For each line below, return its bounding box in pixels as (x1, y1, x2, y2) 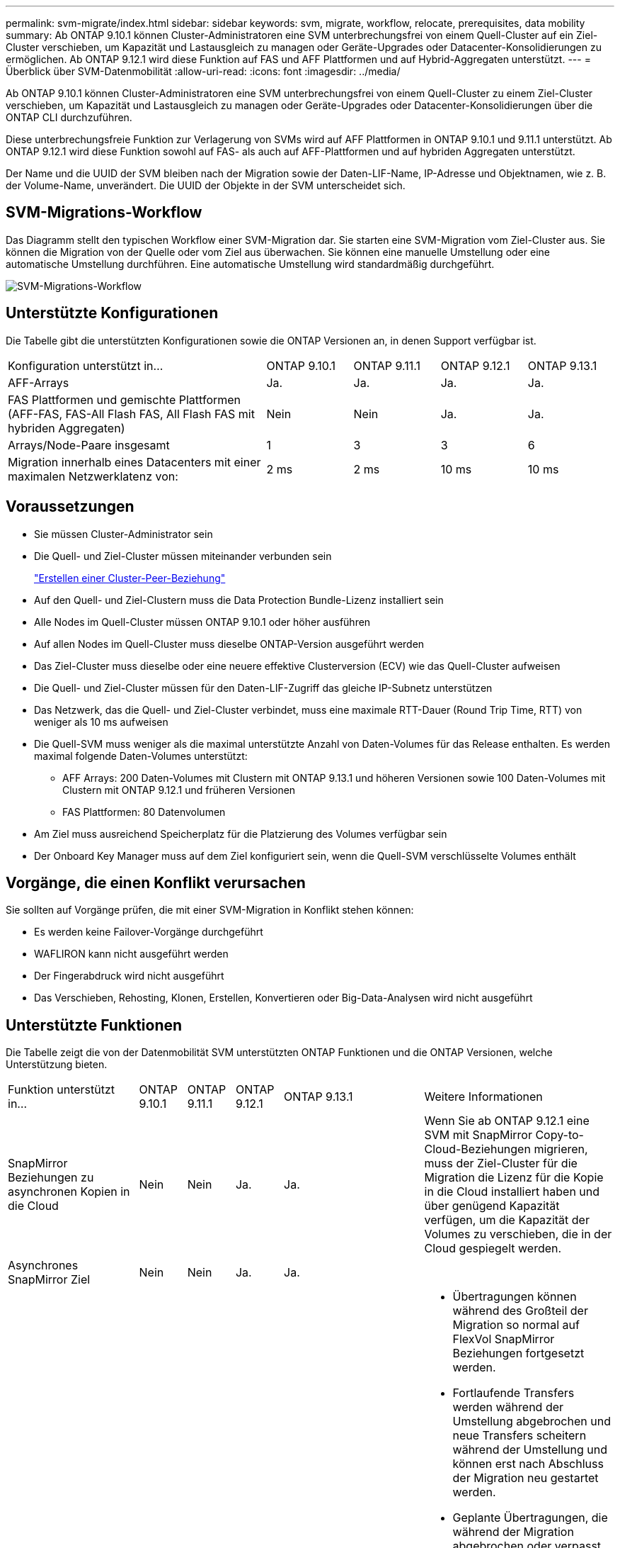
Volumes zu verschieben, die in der (424, 1227, 612, 1242)
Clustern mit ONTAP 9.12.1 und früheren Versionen (62, 783, 296, 796)
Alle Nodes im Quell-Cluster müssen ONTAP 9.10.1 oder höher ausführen (34, 615, 371, 628)
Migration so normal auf (452, 1318, 580, 1333)
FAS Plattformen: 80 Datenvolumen (62, 805, 226, 818)
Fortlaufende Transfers (452, 1386, 575, 1401)
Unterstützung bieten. (6, 1058, 108, 1071)
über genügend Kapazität (424, 1199, 560, 1213)
